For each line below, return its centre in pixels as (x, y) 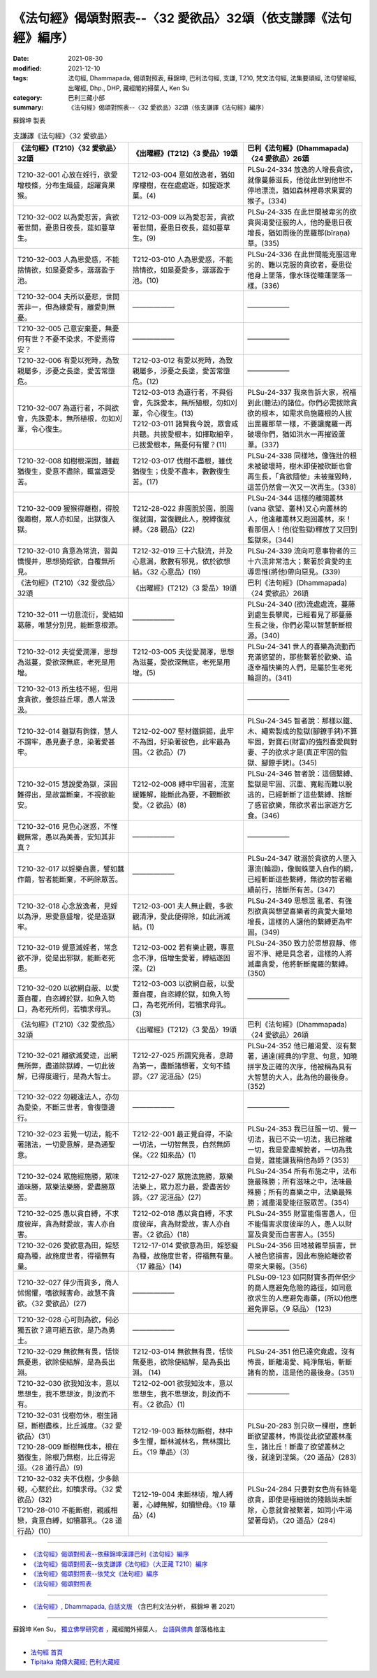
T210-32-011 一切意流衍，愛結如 (70, 615)
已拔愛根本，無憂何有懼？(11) (180, 445)
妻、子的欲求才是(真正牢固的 (294, 753)
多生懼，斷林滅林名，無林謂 (178, 1442)
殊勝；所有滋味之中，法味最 (307, 1182)
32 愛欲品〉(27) (61, 1303)
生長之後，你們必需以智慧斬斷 (296, 625)
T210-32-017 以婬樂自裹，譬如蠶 (71, 869)
